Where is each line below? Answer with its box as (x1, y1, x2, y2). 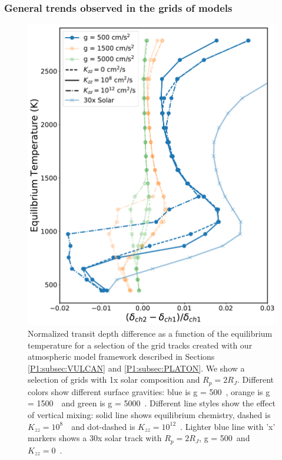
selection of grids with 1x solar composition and (28, 373, 200, 386)
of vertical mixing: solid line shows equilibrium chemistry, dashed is (28, 409, 271, 421)
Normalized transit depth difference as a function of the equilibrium (28, 327, 273, 339)
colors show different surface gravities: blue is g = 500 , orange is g (28, 385, 270, 397)
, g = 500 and (199, 432, 250, 444)
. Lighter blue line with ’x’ (180, 420, 276, 432)
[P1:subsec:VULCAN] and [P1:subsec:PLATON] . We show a (28, 362, 245, 374)
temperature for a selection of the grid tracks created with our (28, 339, 253, 351)
